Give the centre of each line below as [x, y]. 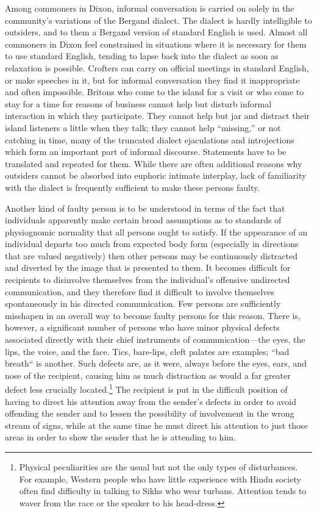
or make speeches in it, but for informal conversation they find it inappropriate [152, 80]
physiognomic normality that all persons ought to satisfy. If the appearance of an [156, 231]
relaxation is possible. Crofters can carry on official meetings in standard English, [157, 67]
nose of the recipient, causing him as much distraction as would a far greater [148, 375]
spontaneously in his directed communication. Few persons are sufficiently [143, 303]
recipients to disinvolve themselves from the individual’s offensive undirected [148, 280]
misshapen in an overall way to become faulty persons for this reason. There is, [153, 315]
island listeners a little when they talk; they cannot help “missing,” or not [143, 127]
